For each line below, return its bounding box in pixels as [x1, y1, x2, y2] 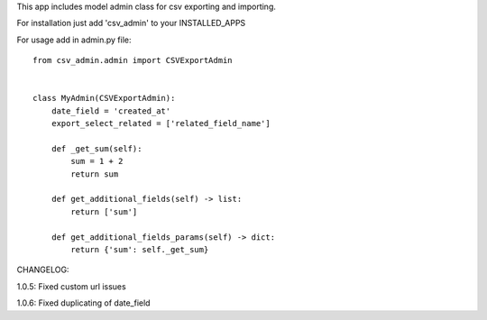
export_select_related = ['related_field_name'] [51, 118, 271, 129]
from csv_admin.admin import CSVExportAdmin [32, 55, 234, 66]
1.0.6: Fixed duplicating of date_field [16, 297, 151, 308]
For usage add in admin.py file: [16, 34, 132, 45]
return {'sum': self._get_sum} [70, 244, 209, 255]
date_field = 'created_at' [51, 105, 171, 116]
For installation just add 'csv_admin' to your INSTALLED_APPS [16, 18, 246, 29]
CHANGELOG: [16, 264, 69, 275]
